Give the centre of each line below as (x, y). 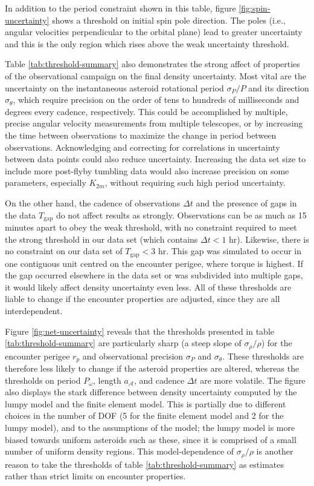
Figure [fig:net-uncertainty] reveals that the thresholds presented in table (140, 331)
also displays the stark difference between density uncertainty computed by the (151, 392)
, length (107, 380)
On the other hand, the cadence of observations (93, 202)
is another (275, 451)
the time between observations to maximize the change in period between (141, 135)
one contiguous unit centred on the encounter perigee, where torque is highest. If (154, 263)
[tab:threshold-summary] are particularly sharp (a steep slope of (123, 343)
